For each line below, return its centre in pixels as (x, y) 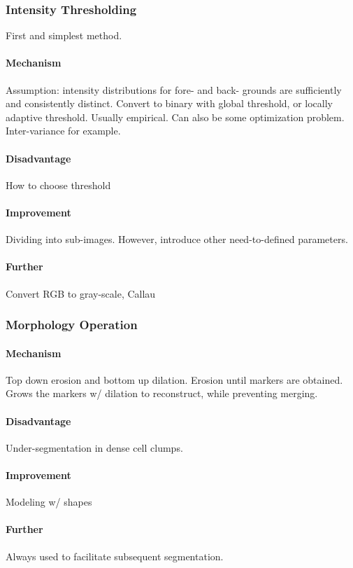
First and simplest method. (64, 35)
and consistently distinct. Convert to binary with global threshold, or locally (169, 103)
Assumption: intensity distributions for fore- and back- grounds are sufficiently (174, 89)
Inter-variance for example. (63, 131)
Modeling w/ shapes (49, 502)
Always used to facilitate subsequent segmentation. (115, 556)
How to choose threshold (58, 185)
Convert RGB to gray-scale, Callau (81, 293)
